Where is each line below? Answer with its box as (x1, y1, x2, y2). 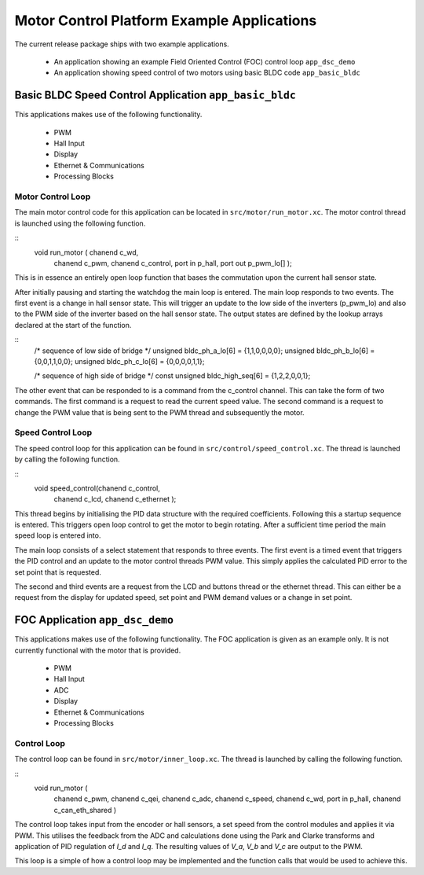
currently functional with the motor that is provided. (14, 645, 181, 655)
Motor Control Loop (14, 191, 91, 202)
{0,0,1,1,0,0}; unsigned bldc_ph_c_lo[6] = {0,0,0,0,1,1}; (34, 357, 205, 366)
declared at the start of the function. (14, 320, 132, 329)
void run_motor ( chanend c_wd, (34, 248, 139, 257)
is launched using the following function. (14, 219, 146, 228)
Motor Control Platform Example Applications (14, 12, 317, 29)
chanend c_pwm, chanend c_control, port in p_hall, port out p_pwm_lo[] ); (53, 258, 292, 267)
